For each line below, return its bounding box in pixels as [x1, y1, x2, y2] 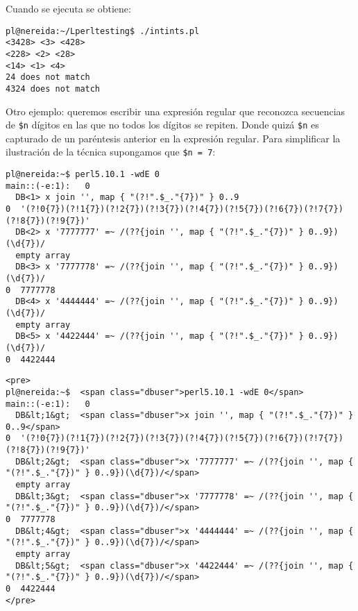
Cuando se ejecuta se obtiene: [6, 1, 131, 15]
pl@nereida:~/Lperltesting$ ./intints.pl [6, 26, 200, 36]
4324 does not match [6, 83, 101, 94]
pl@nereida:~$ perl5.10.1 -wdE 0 [6, 169, 160, 180]
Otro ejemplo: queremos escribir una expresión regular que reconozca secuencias [6, 103, 346, 118]
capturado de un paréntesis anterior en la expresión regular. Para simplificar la [6, 131, 341, 145]
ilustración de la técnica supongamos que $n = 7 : [6, 144, 216, 159]
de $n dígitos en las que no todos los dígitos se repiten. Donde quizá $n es [6, 117, 319, 132]
